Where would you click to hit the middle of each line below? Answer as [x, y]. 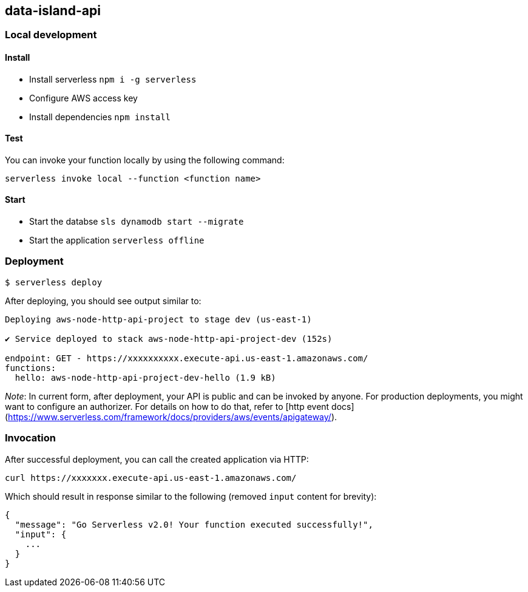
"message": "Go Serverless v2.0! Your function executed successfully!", [194, 524]
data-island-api [53, 11]
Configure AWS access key [83, 98]
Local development [51, 35]
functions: [31, 368]
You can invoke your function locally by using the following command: [145, 160]
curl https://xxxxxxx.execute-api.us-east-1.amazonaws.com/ [151, 478]
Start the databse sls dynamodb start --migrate [137, 222]
